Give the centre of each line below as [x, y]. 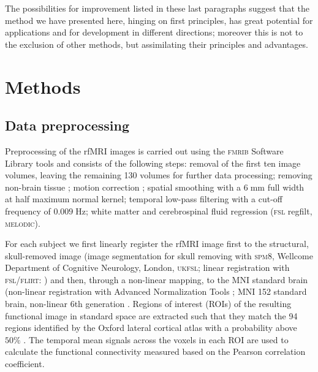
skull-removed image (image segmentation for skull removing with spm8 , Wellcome [159, 255]
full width [286, 187]
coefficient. [25, 364]
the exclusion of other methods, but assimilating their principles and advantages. [157, 44]
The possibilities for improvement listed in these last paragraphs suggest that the [157, 8]
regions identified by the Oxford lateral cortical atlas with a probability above [151, 328]
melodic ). [23, 223]
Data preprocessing [67, 125]
